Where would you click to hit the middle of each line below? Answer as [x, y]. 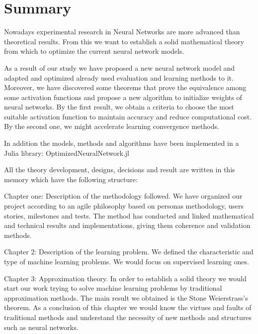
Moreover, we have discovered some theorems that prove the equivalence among [125, 87]
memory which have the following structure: [71, 179]
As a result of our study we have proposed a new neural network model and [120, 67]
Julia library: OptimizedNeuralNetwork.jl [67, 153]
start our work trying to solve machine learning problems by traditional [113, 288]
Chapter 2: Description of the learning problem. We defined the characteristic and [129, 252]
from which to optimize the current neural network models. [94, 51]
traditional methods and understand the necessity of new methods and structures [128, 317]
